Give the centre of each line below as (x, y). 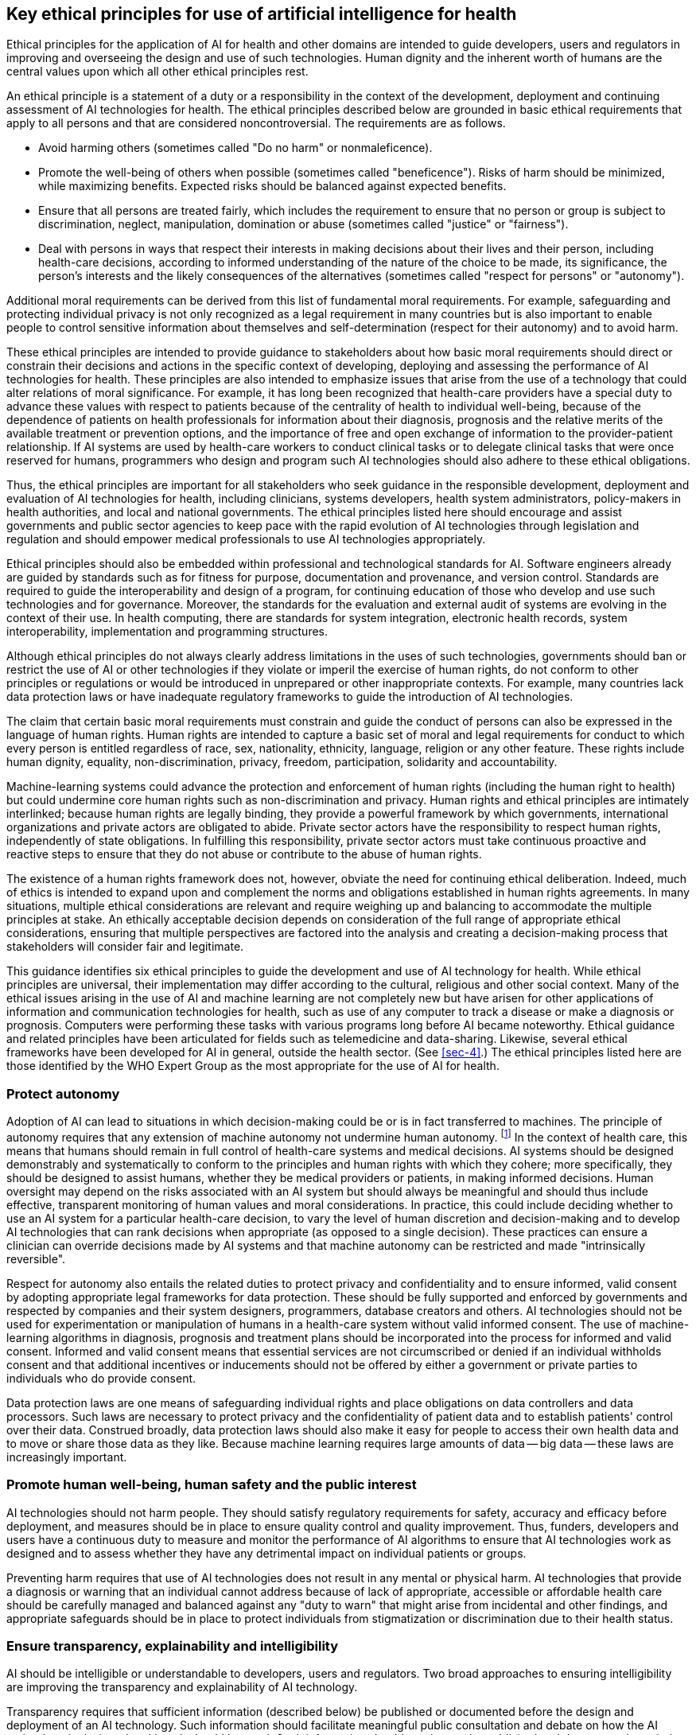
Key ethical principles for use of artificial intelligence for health (262, 14)
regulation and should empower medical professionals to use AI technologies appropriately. (246, 539)
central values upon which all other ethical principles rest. (157, 72)
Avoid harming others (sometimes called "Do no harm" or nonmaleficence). (235, 148)
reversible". (36, 1258)
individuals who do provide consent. (101, 1378)
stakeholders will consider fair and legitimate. (125, 947)
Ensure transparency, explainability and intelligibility (173, 1646)
